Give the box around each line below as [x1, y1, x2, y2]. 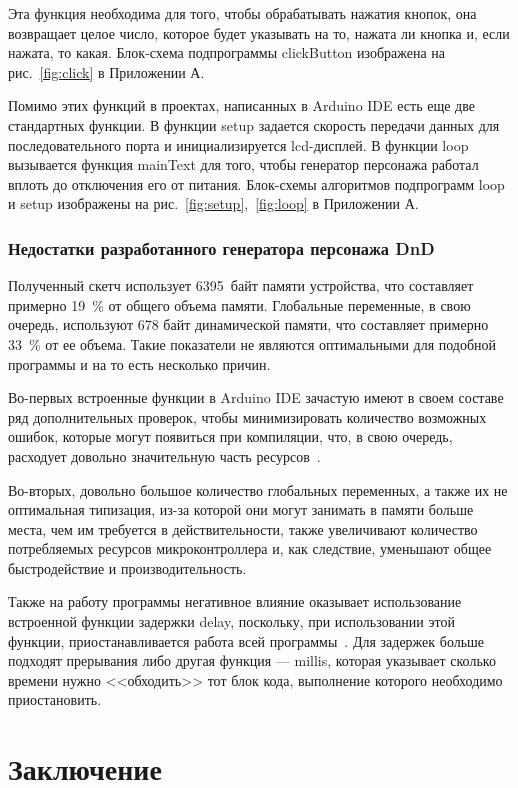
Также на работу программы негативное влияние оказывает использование [8, 591, 462, 612]
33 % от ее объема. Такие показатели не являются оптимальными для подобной [8, 333, 497, 354]
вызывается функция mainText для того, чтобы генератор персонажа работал [8, 154, 479, 175]
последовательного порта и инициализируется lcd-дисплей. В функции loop [8, 134, 469, 155]
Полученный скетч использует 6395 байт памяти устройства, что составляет [8, 275, 474, 296]
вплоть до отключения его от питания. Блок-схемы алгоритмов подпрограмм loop [8, 173, 505, 194]
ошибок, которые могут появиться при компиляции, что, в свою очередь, [8, 426, 453, 447]
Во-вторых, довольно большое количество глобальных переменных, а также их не [8, 479, 508, 500]
